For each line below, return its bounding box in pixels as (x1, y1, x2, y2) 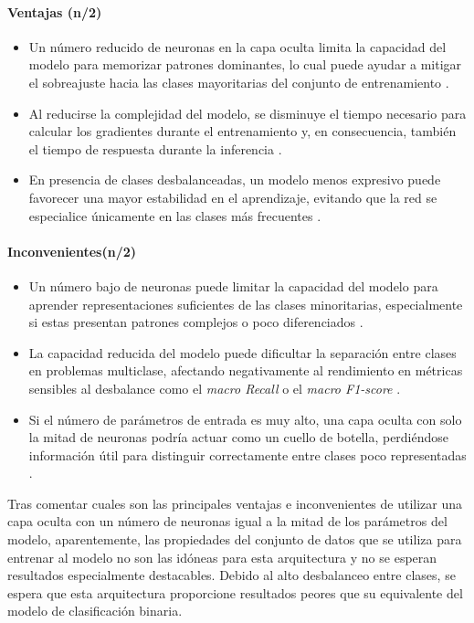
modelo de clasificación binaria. (7, 601, 183, 620)
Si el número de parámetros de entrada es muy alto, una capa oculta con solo (28, 409, 462, 428)
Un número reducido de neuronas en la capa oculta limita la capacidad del (28, 37, 447, 56)
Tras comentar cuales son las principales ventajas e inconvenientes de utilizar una (7, 493, 463, 512)
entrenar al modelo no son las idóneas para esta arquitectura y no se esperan (7, 547, 437, 566)
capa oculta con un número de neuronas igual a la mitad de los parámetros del (7, 512, 448, 531)
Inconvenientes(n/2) (7, 241, 137, 260)
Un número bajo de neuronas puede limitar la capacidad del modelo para (28, 276, 438, 295)
